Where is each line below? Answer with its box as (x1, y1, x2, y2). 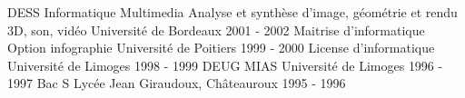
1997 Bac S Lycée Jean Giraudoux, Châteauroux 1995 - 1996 (7, 73, 346, 93)
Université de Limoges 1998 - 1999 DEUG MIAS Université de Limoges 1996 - (7, 55, 443, 74)
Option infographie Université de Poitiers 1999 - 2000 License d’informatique (7, 38, 435, 57)
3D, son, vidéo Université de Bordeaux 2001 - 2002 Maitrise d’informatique (7, 20, 425, 39)
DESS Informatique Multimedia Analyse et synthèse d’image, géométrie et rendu (7, 3, 458, 21)
